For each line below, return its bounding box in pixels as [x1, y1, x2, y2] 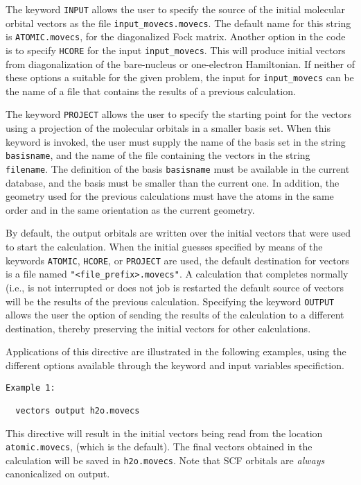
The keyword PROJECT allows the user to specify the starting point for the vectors [6, 107, 352, 121]
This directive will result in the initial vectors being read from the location [6, 425, 323, 440]
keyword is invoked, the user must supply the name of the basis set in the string [6, 134, 346, 148]
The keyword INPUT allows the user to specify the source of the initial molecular [6, 2, 346, 16]
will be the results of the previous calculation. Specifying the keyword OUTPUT [6, 293, 335, 308]
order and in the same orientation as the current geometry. [6, 202, 255, 216]
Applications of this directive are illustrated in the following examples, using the [6, 344, 346, 359]
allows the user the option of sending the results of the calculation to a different [6, 307, 344, 322]
